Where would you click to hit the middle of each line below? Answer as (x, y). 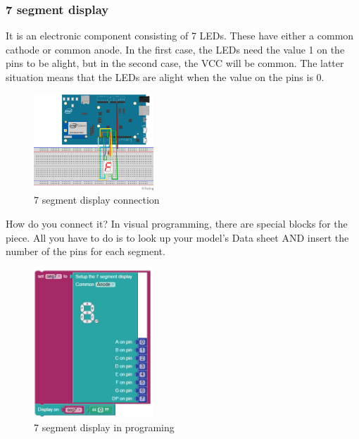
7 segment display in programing (104, 427)
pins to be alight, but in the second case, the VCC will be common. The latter (175, 63)
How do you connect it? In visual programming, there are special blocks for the (177, 223)
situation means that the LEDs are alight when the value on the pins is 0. (165, 77)
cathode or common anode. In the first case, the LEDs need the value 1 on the (175, 49)
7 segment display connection (97, 200)
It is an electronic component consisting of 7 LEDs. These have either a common (180, 36)
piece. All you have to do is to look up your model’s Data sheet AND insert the (177, 237)
